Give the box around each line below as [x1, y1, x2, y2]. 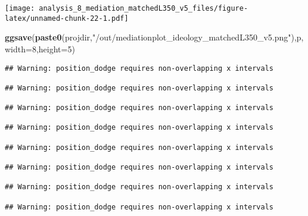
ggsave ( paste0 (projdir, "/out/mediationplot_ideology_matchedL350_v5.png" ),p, [5, 31, 304, 43]
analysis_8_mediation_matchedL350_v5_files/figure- [39, 4, 248, 12]
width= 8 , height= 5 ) [5, 42, 75, 55]
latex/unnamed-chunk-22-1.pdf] [5, 14, 129, 23]
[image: [5, 4, 35, 12]
